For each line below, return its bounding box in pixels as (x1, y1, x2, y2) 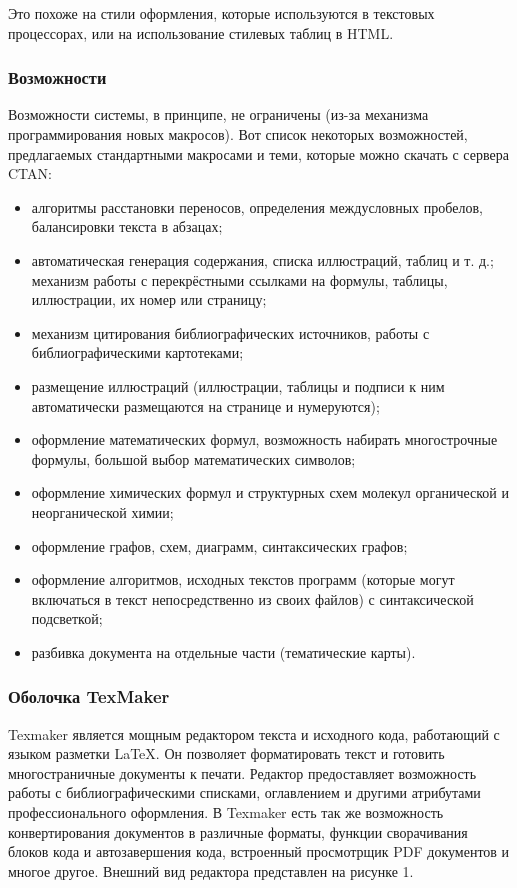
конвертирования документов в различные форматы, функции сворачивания (8, 821, 468, 842)
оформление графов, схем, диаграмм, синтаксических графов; (31, 535, 408, 556)
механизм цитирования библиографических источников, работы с (31, 322, 430, 343)
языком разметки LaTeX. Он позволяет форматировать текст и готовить (8, 743, 445, 764)
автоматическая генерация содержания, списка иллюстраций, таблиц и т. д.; (31, 249, 494, 270)
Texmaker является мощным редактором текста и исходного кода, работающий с (8, 723, 500, 744)
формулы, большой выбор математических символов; (31, 448, 356, 469)
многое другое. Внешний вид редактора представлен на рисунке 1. (8, 860, 414, 881)
